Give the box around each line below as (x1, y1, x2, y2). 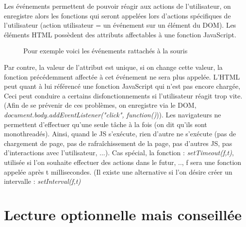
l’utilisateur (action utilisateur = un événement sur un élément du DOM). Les (4, 20, 236, 30)
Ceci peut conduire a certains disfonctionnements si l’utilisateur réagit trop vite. (4, 90, 243, 100)
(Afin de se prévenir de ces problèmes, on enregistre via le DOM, (4, 100, 197, 110)
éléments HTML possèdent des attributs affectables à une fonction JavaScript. (4, 29, 236, 39)
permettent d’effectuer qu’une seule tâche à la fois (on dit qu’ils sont (4, 119, 207, 129)
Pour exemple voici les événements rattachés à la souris (23, 46, 188, 56)
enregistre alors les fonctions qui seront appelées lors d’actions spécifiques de (4, 10, 231, 20)
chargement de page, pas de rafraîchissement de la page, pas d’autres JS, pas (4, 138, 232, 148)
